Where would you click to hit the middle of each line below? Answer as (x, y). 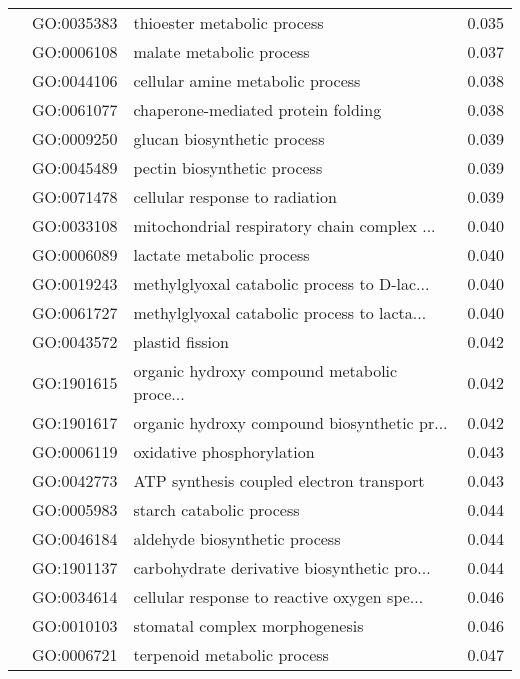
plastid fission (181, 341)
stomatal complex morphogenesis (248, 625)
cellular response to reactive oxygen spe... (278, 596)
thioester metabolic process (228, 22)
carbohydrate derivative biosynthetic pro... (282, 567)
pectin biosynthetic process (228, 167)
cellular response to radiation (235, 196)
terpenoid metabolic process (231, 654)
